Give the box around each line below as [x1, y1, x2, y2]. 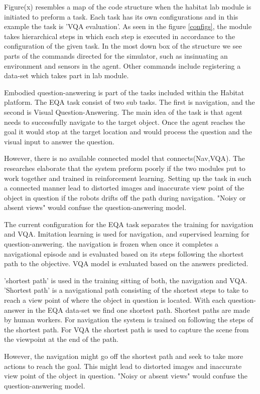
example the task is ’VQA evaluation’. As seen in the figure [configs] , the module [4, 21, 252, 32]
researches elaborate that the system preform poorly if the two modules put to [4, 162, 245, 173]
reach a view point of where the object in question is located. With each [4, 295, 226, 305]
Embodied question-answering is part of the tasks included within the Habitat [4, 87, 244, 97]
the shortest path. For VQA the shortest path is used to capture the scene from [4, 324, 249, 334]
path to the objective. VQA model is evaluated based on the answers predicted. [4, 258, 248, 269]
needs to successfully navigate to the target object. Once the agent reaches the [4, 116, 245, 127]
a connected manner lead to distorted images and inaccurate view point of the [4, 182, 244, 193]
